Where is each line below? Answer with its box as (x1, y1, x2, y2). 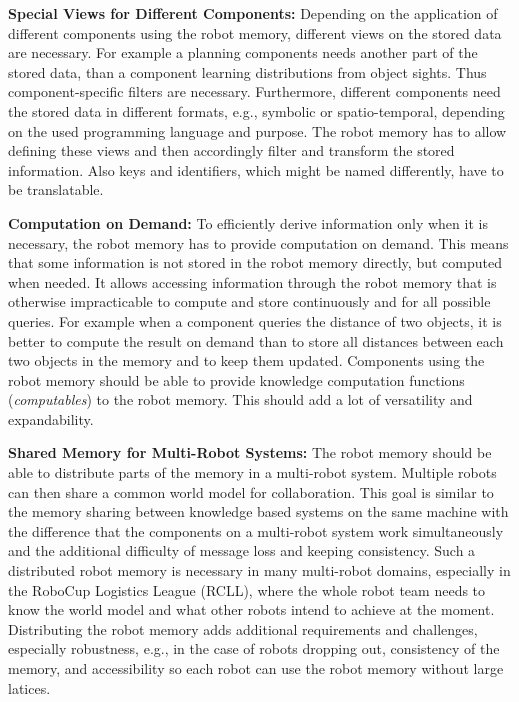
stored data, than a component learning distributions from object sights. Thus (8, 61, 487, 82)
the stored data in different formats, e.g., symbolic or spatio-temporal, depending (8, 100, 505, 121)
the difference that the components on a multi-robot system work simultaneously (8, 520, 504, 541)
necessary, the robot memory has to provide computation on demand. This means (8, 232, 509, 253)
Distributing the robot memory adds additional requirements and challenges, (8, 618, 478, 639)
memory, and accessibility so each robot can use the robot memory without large (8, 658, 504, 678)
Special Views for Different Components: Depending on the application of (8, 3, 498, 23)
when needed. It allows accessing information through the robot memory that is (8, 271, 497, 292)
